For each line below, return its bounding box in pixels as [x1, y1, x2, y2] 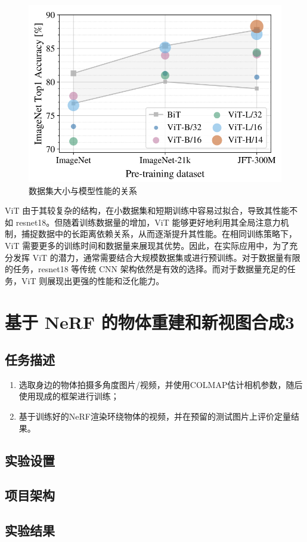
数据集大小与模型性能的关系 [29, 184, 137, 196]
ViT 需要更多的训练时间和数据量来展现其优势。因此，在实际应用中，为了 [5, 239, 290, 251]
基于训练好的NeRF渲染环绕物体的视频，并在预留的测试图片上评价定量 [18, 410, 291, 423]
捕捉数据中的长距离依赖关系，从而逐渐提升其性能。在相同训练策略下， [21, 227, 297, 240]
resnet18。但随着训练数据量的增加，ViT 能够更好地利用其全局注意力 [15, 215, 281, 228]
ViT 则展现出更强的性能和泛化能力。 [21, 274, 165, 287]
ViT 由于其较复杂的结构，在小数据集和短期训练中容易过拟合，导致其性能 [5, 204, 290, 217]
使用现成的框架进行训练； [18, 390, 119, 402]
